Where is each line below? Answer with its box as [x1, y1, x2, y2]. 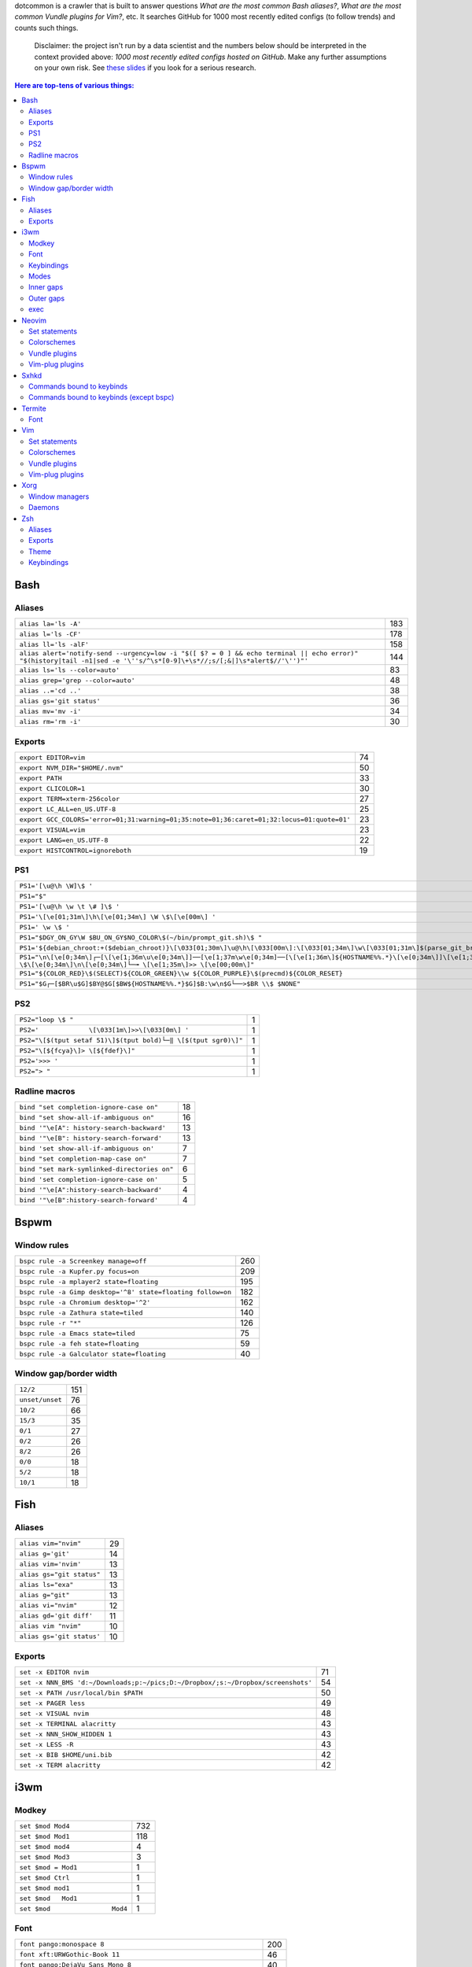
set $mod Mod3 [19, 1853, 70, 1861]
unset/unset [19, 1396, 62, 1404]
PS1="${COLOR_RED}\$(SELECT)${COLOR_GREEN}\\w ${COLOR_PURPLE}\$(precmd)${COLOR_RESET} [19, 969, 344, 978]
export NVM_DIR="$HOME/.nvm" [19, 763, 124, 772]
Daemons [28, 503, 60, 512]
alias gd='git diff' [19, 1611, 94, 1620]
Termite [21, 404, 46, 413]
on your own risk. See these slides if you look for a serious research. [34, 63, 256, 72]
